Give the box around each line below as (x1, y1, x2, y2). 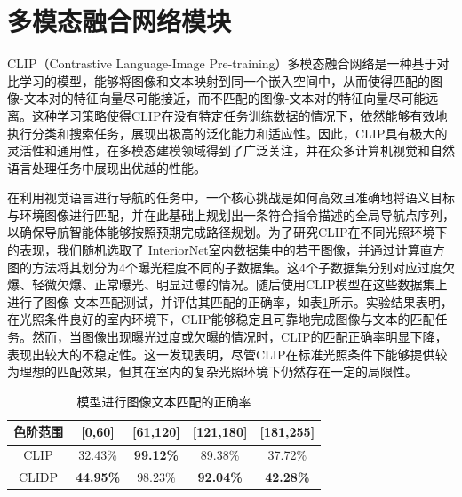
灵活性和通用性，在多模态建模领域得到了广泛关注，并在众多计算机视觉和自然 (7, 141, 455, 160)
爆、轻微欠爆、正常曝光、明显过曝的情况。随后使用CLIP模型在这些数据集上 (7, 275, 448, 294)
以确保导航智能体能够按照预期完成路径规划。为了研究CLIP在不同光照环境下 (7, 223, 448, 241)
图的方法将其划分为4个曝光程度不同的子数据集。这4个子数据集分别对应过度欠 (7, 257, 455, 276)
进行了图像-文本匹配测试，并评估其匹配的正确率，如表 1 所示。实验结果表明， (7, 292, 453, 311)
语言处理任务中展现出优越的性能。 (7, 158, 206, 177)
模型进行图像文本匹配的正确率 (76, 391, 251, 410)
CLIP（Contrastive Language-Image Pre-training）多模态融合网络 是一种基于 (7, 54, 437, 73)
